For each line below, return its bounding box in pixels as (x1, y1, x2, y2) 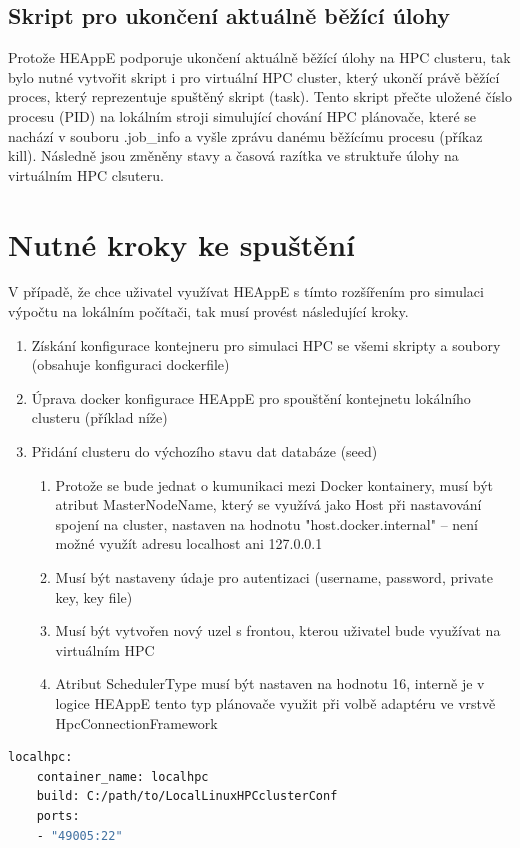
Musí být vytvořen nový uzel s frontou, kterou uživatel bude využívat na (55, 620, 501, 641)
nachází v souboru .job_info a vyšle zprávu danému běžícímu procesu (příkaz (8, 125, 483, 146)
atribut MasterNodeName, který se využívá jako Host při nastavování (55, 494, 482, 515)
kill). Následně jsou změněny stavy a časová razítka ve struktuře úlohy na (8, 145, 459, 166)
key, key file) (55, 586, 133, 607)
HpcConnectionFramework (55, 712, 218, 733)
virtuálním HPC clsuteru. (8, 164, 164, 185)
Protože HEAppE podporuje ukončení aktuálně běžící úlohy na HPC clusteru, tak (8, 47, 511, 68)
